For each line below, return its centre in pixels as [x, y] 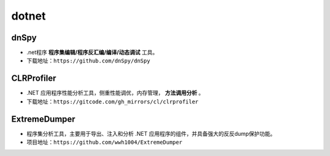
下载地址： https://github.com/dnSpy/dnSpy [88, 61]
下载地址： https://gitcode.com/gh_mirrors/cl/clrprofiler [112, 102]
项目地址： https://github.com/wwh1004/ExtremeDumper [105, 142]
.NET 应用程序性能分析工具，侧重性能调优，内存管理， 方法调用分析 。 [115, 93]
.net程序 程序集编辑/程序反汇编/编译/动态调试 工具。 [92, 53]
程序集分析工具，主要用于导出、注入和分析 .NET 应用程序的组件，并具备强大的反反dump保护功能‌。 [151, 133]
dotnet [28, 16]
